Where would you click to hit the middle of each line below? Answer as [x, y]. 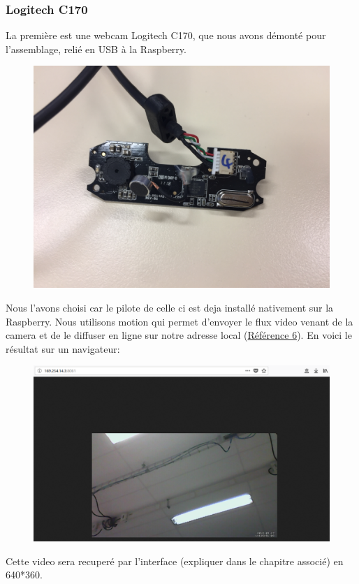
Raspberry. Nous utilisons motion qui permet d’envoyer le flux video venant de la [179, 321]
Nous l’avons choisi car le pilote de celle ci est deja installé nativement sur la [170, 307]
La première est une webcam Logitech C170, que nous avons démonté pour [166, 35]
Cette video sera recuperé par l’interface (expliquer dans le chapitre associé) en [175, 561]
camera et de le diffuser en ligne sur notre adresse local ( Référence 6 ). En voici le [179, 335]
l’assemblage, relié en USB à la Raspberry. [96, 49]
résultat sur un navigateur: [63, 348]
